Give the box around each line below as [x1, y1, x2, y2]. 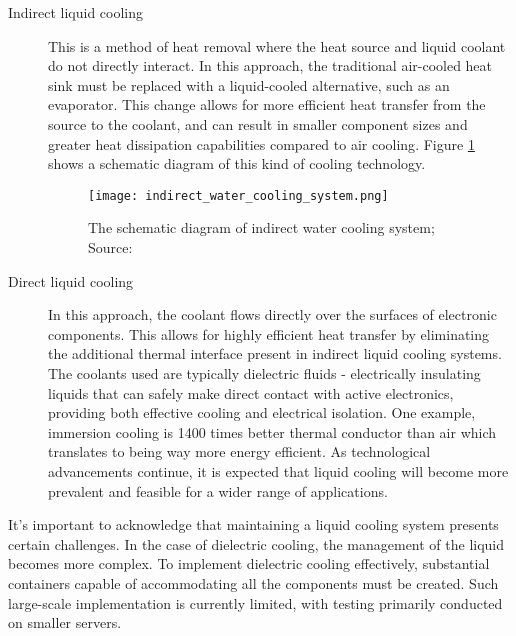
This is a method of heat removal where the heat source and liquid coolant [48, 35, 506, 56]
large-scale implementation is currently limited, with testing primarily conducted [8, 592, 503, 613]
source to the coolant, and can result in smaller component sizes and [48, 113, 468, 134]
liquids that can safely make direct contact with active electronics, [48, 382, 454, 403]
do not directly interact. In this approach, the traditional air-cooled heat [48, 55, 493, 76]
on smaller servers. [8, 612, 122, 633]
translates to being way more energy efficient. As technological [48, 441, 431, 462]
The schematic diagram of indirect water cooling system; [88, 217, 435, 238]
